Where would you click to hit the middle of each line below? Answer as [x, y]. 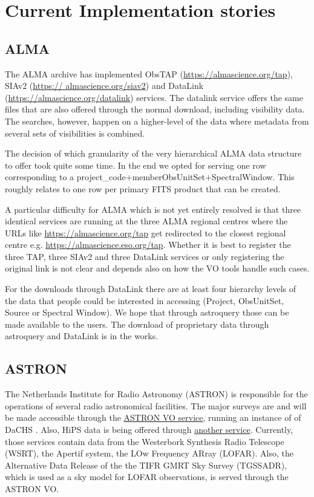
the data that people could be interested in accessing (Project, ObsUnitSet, [145, 300]
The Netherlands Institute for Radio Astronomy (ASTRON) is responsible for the [156, 394]
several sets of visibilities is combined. [75, 133]
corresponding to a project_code [65, 177]
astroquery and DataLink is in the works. [82, 336]
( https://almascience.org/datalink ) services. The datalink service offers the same [154, 97]
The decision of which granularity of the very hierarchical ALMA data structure [153, 153]
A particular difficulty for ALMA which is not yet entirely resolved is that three [153, 209]
